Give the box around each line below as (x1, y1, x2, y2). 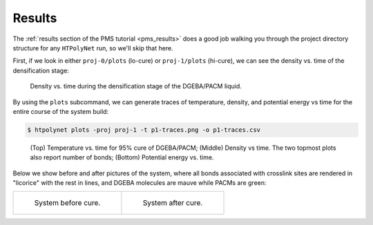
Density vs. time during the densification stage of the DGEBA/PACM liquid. (30, 82, 242, 90)
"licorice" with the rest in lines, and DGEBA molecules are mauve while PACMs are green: (12, 179, 267, 187)
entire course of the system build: (12, 107, 109, 115)
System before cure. (34, 198, 101, 208)
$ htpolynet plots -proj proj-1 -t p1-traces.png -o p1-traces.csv (27, 126, 261, 134)
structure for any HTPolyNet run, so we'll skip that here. (12, 43, 173, 52)
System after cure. (142, 198, 203, 208)
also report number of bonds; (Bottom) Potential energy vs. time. (30, 153, 214, 162)
